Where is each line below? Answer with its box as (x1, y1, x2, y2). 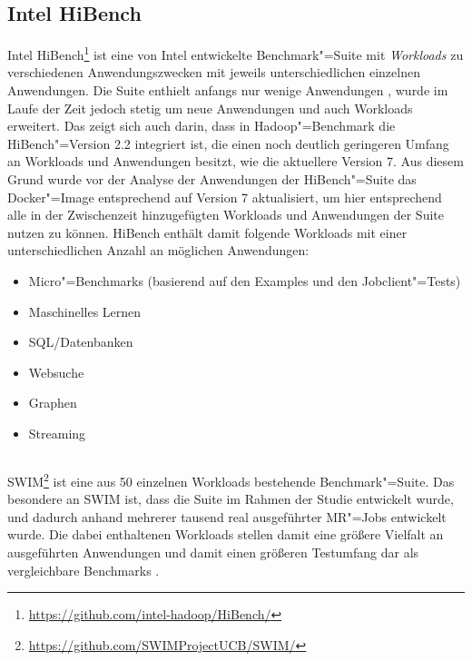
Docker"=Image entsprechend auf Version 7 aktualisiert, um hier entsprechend (7, 187, 442, 206)
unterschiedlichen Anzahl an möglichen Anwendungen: (7, 241, 310, 260)
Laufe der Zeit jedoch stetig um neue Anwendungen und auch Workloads (7, 98, 413, 117)
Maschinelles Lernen (28, 301, 142, 321)
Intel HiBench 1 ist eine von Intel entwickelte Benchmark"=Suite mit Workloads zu (7, 43, 464, 64)
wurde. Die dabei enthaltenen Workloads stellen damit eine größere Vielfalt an (7, 525, 444, 544)
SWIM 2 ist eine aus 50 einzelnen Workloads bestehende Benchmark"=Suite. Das (7, 469, 455, 490)
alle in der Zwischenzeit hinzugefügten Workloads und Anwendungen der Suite (7, 205, 444, 224)
